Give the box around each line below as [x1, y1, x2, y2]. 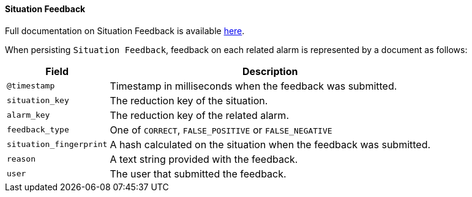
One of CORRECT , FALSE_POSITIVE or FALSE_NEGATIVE [110, 123, 332, 136]
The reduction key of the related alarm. [110, 109, 289, 121]
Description [242, 65, 298, 77]
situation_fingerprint [7, 140, 108, 149]
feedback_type [7, 125, 69, 135]
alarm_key [7, 110, 50, 120]
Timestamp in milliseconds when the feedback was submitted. [110, 79, 397, 92]
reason [7, 154, 36, 164]
